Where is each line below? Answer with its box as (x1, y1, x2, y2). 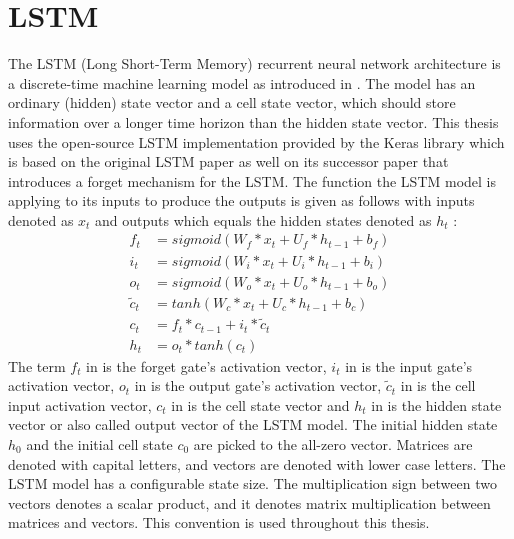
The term (8, 355, 66, 376)
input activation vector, (8, 394, 152, 415)
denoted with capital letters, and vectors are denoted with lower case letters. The (8, 453, 506, 474)
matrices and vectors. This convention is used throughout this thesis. (8, 512, 430, 533)
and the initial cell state (26, 433, 173, 454)
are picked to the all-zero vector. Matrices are (193, 433, 473, 454)
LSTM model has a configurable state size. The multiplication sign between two (8, 473, 497, 494)
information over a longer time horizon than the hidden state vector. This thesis (8, 111, 499, 132)
